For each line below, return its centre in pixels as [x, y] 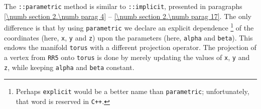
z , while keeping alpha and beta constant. [69, 67]
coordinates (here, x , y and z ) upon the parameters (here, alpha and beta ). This [128, 37]
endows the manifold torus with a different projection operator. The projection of [130, 47]
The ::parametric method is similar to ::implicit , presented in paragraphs [123, 6]
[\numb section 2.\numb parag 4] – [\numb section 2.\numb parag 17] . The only [128, 16]
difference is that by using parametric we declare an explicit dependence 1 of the [129, 27]
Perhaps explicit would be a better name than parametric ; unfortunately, [133, 91]
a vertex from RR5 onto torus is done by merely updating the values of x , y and [127, 57]
